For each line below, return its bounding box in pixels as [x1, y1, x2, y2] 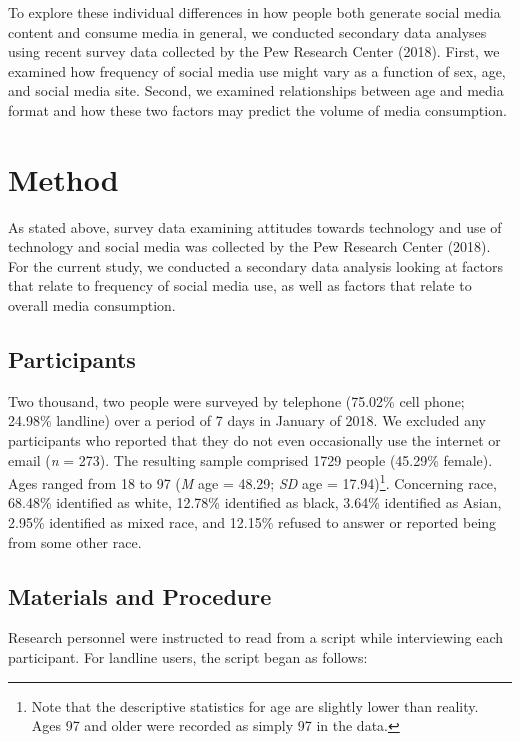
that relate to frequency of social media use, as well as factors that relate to [8, 275, 472, 296]
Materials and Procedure [8, 580, 272, 611]
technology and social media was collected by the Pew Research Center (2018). [8, 236, 491, 257]
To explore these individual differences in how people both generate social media [8, 2, 501, 22]
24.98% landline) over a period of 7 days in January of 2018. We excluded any [8, 410, 486, 431]
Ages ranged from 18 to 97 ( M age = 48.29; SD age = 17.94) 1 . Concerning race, [8, 470, 497, 493]
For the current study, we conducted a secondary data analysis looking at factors [8, 255, 504, 276]
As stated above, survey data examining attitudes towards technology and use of [8, 216, 502, 237]
